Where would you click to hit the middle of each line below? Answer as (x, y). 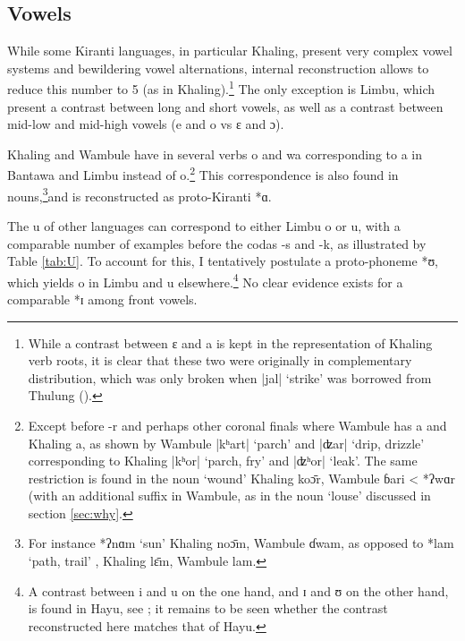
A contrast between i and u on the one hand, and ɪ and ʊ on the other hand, (238, 590)
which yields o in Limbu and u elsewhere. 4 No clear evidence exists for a (205, 280)
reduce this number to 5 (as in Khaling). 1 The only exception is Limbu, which (221, 88)
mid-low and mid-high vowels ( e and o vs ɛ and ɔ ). (146, 124)
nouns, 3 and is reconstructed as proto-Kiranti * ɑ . (139, 194)
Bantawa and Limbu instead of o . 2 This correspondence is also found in (203, 174)
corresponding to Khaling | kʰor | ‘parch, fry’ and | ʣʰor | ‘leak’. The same (223, 461)
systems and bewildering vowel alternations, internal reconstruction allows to (218, 68)
